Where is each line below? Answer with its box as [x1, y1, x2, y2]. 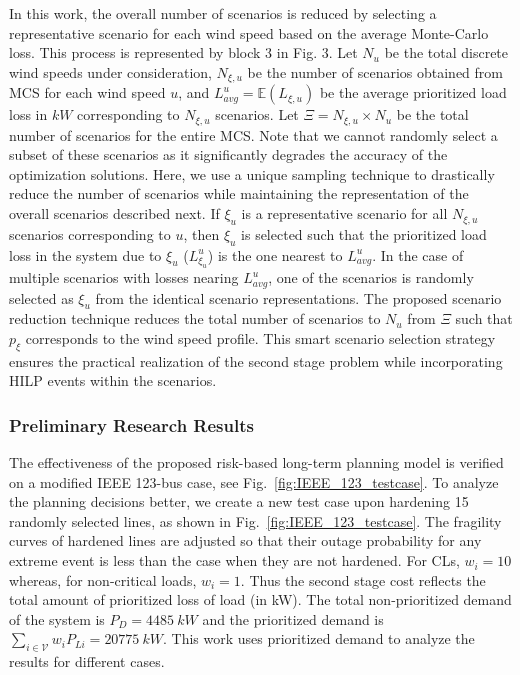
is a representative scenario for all [241, 203, 448, 224]
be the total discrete [384, 42, 509, 63]
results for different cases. [9, 651, 165, 672]
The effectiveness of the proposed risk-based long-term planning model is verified [9, 452, 504, 473]
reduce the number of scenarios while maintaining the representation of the [9, 183, 469, 204]
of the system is [9, 608, 105, 629]
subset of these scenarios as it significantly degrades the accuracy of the [9, 144, 448, 165]
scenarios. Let [215, 104, 299, 125]
